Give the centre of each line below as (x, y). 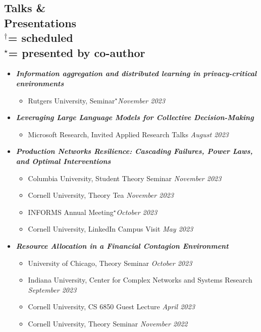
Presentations (40, 22)
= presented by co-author (77, 52)
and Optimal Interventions (63, 161)
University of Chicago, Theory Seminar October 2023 (110, 263)
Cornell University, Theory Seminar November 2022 (108, 323)
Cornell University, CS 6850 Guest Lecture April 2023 (111, 307)
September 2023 (52, 289)
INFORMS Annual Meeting (71, 212)
